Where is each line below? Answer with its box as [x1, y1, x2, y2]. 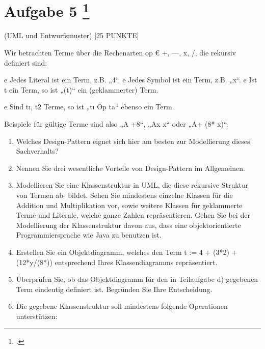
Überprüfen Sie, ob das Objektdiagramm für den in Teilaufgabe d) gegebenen [16, 274, 258, 284]
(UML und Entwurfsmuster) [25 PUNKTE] [4, 30, 139, 41]
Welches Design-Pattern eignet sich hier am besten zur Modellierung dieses [16, 135, 250, 146]
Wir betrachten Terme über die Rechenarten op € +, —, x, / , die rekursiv [4, 47, 236, 58]
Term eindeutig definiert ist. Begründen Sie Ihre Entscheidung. [16, 283, 213, 294]
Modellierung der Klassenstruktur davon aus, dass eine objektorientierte [16, 219, 241, 230]
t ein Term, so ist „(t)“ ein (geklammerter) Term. [4, 84, 158, 95]
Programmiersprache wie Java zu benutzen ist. [16, 229, 162, 240]
